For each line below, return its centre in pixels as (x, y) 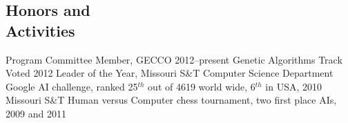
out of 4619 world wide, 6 (202, 86)
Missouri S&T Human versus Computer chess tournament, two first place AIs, (171, 100)
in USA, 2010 (294, 86)
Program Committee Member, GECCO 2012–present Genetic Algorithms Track (174, 59)
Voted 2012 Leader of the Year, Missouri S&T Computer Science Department (170, 73)
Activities (40, 30)
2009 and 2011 (36, 113)
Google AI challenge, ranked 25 (72, 86)
